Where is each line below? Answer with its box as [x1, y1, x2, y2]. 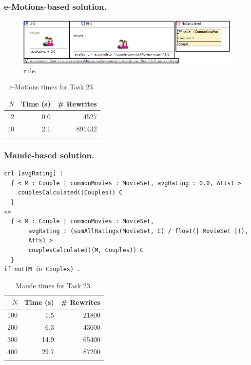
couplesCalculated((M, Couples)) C [28, 246, 144, 254]
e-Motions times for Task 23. [9, 82, 95, 92]
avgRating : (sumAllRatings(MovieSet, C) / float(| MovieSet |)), [28, 227, 249, 235]
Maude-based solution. [4, 149, 95, 161]
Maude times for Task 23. [16, 280, 92, 290]
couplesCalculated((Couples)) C [18, 189, 123, 196]
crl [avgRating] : [4, 170, 63, 177]
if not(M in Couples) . [4, 266, 81, 273]
